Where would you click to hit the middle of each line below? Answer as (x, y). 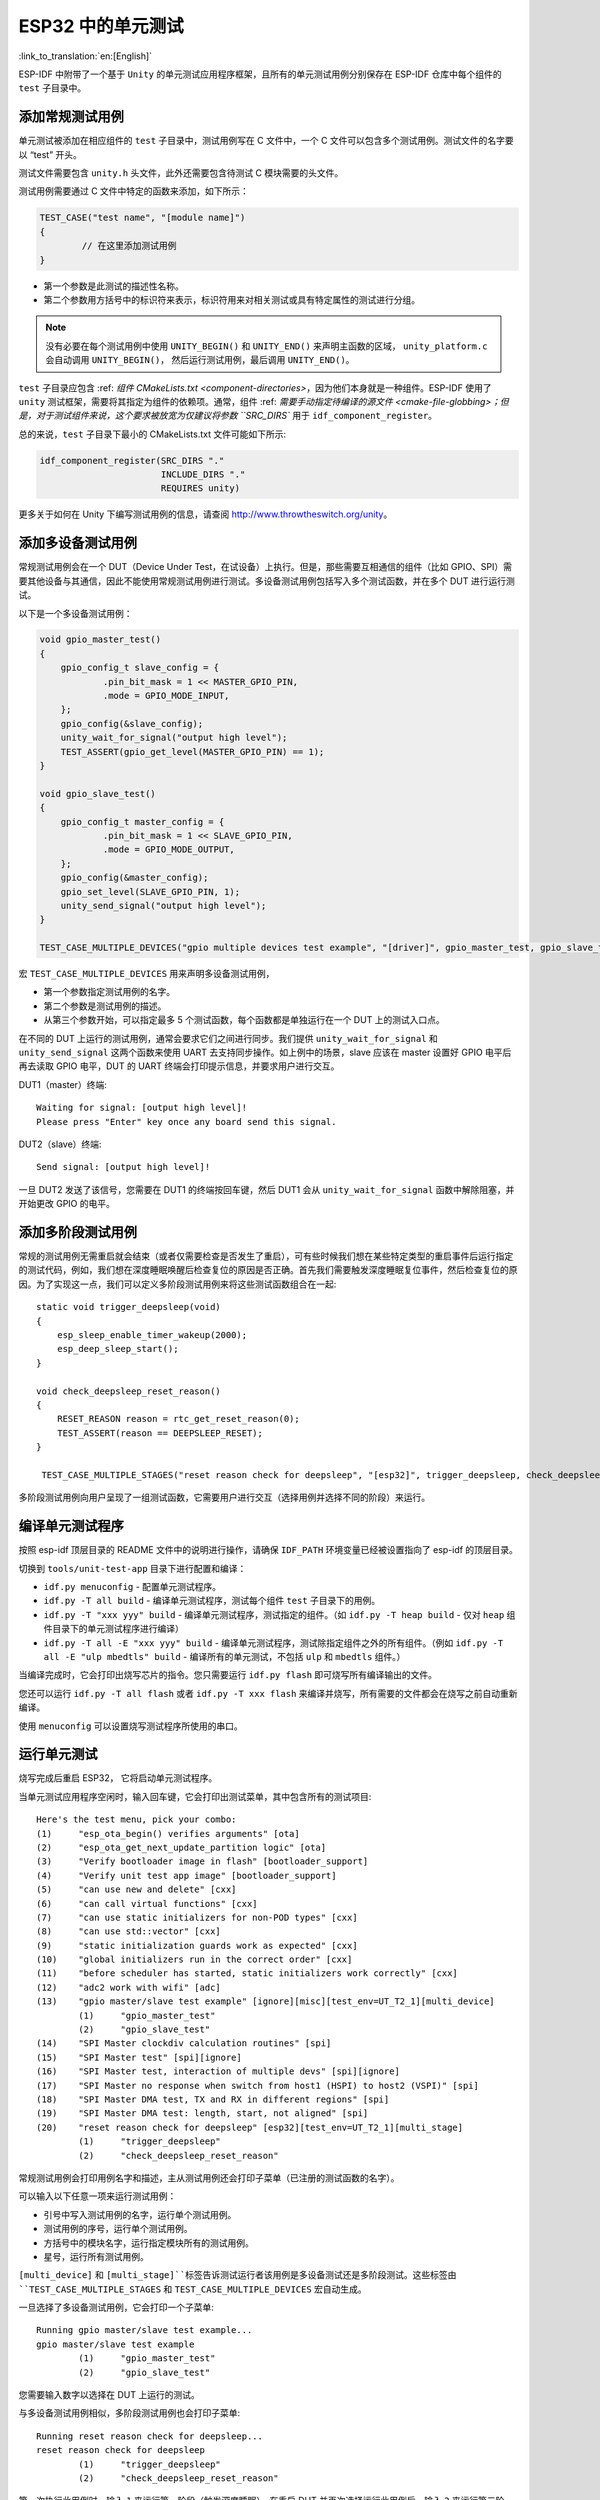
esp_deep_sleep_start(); (117, 1349)
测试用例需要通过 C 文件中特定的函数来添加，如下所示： (134, 191)
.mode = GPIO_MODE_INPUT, (166, 696)
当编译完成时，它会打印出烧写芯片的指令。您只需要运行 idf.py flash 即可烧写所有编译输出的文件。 (228, 1675)
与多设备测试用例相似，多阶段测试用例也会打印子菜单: (129, 2413)
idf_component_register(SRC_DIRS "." (132, 460)
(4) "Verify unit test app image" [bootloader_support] (186, 1875)
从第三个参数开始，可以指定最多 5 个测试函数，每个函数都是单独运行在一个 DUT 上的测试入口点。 (244, 1020)
